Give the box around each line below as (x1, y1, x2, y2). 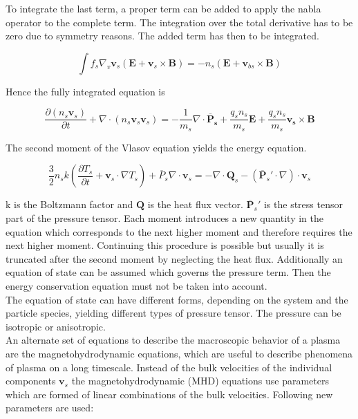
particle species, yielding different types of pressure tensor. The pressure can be (6, 306, 341, 320)
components (6, 373, 56, 388)
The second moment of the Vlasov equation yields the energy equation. (6, 140, 307, 154)
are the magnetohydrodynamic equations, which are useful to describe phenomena (6, 346, 353, 361)
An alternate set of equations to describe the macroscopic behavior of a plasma (6, 333, 341, 347)
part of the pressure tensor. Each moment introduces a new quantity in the (6, 211, 323, 225)
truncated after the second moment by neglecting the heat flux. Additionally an (6, 251, 343, 266)
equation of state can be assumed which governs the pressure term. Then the (6, 265, 331, 279)
